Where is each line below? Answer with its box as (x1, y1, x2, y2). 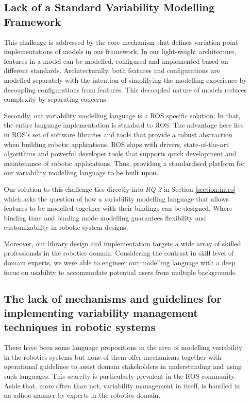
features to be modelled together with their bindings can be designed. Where (4, 203, 233, 213)
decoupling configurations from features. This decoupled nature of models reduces (4, 84, 247, 94)
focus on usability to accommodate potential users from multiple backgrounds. (4, 267, 237, 277)
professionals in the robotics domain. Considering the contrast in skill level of (4, 248, 234, 258)
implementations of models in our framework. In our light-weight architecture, (4, 46, 236, 56)
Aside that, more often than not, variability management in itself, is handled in (4, 380, 240, 390)
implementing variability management (4, 305, 198, 320)
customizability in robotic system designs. (4, 222, 128, 232)
